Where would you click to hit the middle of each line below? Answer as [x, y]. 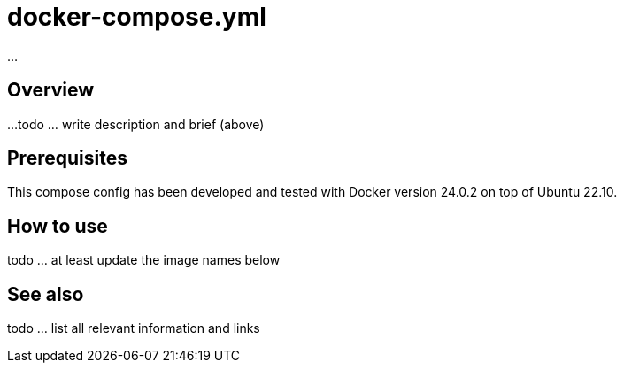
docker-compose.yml [137, 17]
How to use [58, 226]
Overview [51, 90]
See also [46, 294]
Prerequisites [67, 158]
